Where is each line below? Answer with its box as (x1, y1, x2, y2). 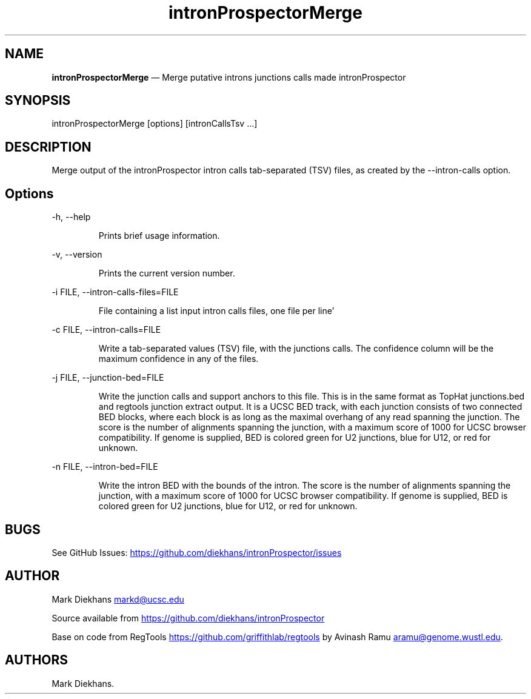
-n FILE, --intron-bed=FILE (52, 461, 158, 472)
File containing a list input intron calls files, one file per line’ (98, 306, 335, 316)
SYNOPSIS (5, 93, 71, 109)
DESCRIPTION (5, 139, 92, 155)
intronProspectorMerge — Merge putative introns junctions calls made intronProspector (52, 72, 406, 82)
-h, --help (52, 212, 91, 222)
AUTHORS (5, 652, 68, 668)
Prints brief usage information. (98, 230, 220, 241)
